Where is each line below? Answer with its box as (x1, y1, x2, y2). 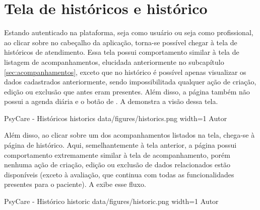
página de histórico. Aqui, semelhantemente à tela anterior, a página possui (4, 140, 237, 150)
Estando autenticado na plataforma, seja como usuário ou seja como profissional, (4, 27, 253, 38)
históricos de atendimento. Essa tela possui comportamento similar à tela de (4, 47, 239, 57)
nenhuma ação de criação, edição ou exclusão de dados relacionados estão (4, 159, 231, 170)
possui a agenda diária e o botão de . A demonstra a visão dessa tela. (4, 96, 218, 107)
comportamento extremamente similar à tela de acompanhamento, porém (4, 149, 230, 160)
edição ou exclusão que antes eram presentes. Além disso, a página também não (4, 86, 250, 96)
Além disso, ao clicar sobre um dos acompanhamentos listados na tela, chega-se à (4, 130, 255, 140)
